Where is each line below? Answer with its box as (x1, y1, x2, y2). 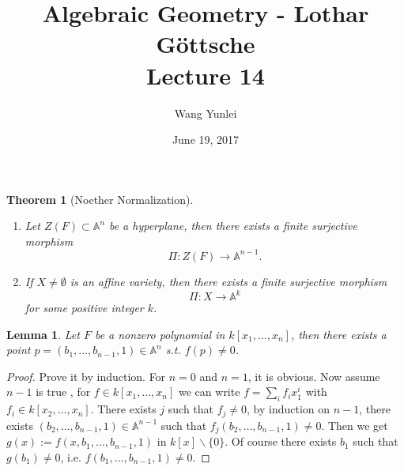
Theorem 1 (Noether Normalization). (6, 190, 194, 207)
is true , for (36, 383, 91, 400)
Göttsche (156, 28, 255, 60)
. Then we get (321, 416, 388, 433)
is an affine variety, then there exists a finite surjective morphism (70, 273, 387, 289)
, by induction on (247, 401, 330, 417)
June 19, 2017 (172, 131, 240, 148)
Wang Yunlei (174, 104, 237, 121)
